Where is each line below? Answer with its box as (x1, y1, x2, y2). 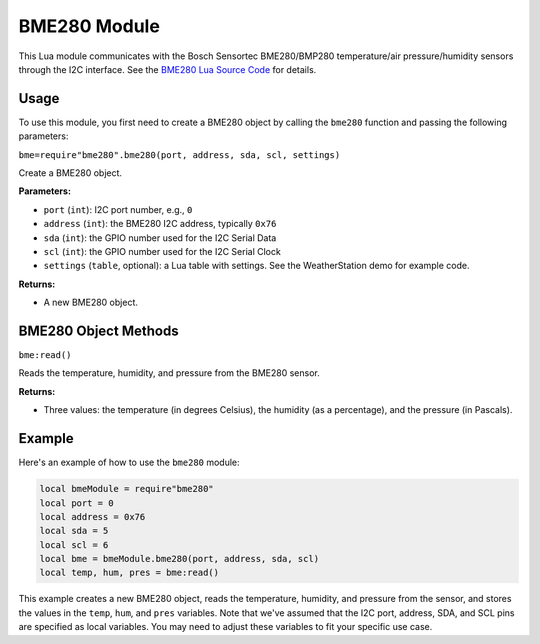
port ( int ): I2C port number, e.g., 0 (43, 203, 193, 215)
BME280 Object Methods (18, 322, 179, 339)
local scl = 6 (39, 539, 109, 550)
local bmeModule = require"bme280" (39, 483, 214, 495)
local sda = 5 (39, 525, 109, 537)
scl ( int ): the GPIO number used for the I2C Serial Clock (43, 245, 282, 257)
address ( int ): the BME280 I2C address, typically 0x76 (43, 218, 277, 230)
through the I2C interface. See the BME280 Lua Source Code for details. (18, 63, 317, 75)
